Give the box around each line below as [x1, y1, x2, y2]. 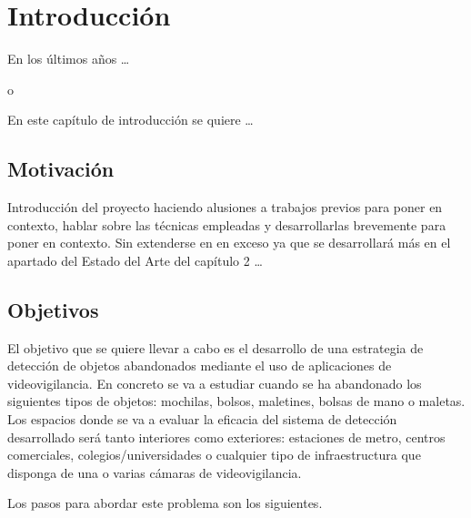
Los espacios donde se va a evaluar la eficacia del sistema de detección [7, 410, 397, 429]
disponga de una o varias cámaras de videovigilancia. [7, 462, 302, 482]
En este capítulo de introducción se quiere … [7, 110, 254, 129]
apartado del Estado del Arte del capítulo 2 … [7, 250, 263, 269]
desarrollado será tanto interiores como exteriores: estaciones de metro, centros [7, 427, 446, 446]
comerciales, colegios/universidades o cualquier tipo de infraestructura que [7, 445, 421, 464]
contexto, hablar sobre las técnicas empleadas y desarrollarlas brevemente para [7, 215, 446, 234]
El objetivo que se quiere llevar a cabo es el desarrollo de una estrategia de [7, 338, 424, 357]
